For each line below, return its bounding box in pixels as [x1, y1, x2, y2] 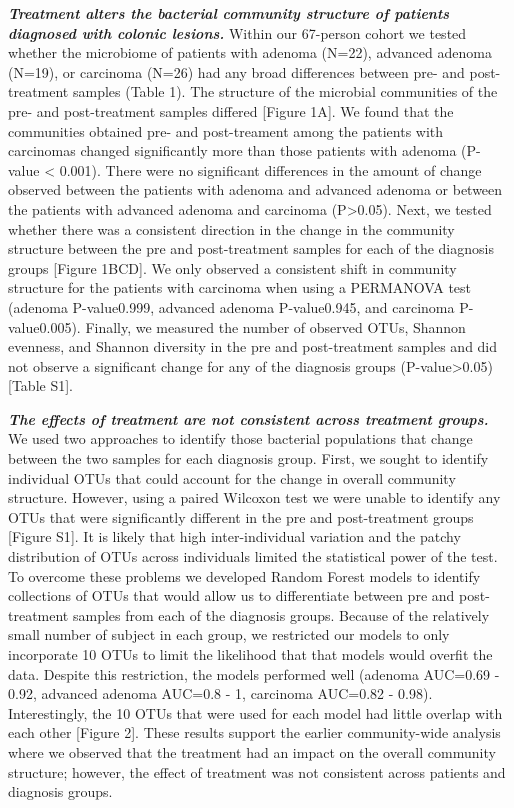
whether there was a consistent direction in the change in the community [8, 218, 455, 239]
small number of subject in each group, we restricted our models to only [8, 624, 450, 645]
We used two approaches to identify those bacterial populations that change [8, 428, 473, 449]
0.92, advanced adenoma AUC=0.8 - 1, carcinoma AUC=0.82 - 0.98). [8, 683, 433, 704]
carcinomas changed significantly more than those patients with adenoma [8, 140, 457, 161]
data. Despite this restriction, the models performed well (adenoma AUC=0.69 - [8, 663, 500, 684]
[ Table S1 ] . [8, 375, 74, 396]
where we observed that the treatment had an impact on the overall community [8, 741, 496, 762]
